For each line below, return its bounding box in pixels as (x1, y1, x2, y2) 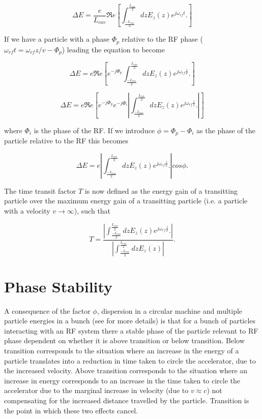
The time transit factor (4, 185, 76, 196)
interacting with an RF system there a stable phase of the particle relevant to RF (4, 325, 258, 336)
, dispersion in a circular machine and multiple (97, 305, 243, 316)
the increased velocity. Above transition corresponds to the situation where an (4, 365, 248, 376)
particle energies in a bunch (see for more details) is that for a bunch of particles (4, 315, 256, 326)
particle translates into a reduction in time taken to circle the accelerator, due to (4, 355, 256, 366)
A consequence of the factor (4, 305, 91, 316)
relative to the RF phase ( (122, 34, 203, 44)
